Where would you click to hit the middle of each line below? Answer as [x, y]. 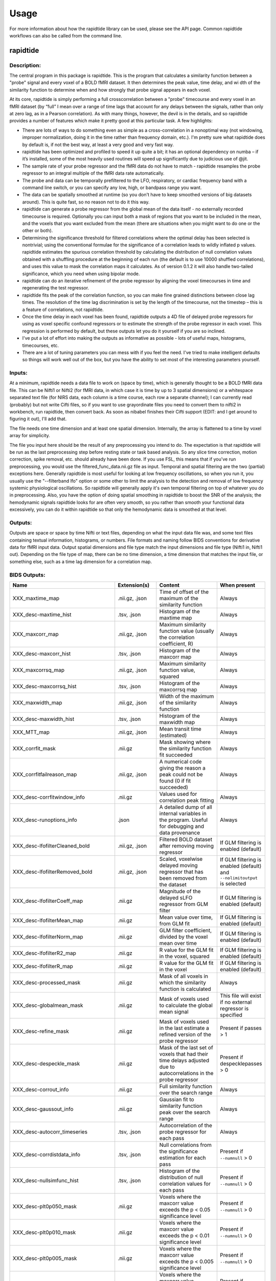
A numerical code [180, 761]
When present [238, 585]
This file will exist [241, 996]
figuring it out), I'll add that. [38, 419]
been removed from [183, 878]
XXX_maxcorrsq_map [39, 670]
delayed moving [178, 865]
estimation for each [183, 1158]
